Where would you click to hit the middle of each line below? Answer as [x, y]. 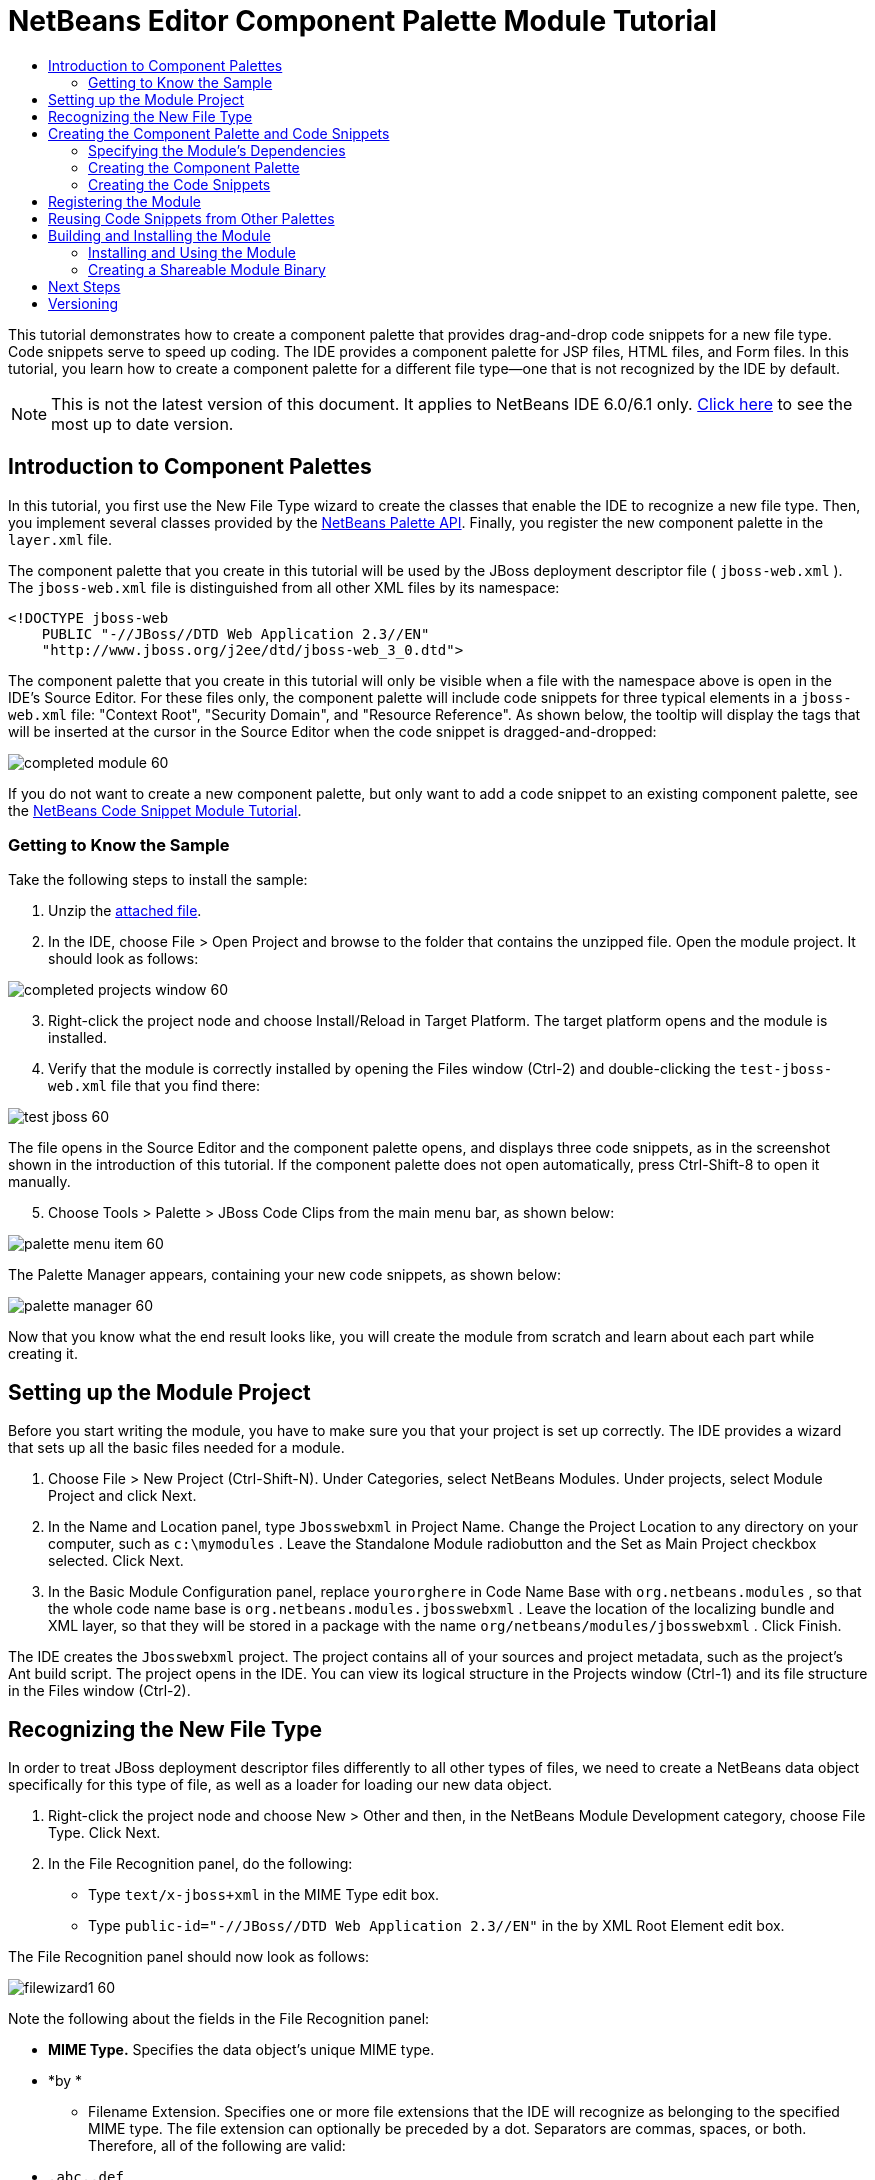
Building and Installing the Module [159, 235]
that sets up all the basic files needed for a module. [176, 1448]
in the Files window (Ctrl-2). [99, 1691]
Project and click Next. [122, 1496]
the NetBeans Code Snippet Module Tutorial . [155, 810]
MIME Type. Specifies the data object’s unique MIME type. [241, 2050]
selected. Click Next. [116, 1561]
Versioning [83, 303]
